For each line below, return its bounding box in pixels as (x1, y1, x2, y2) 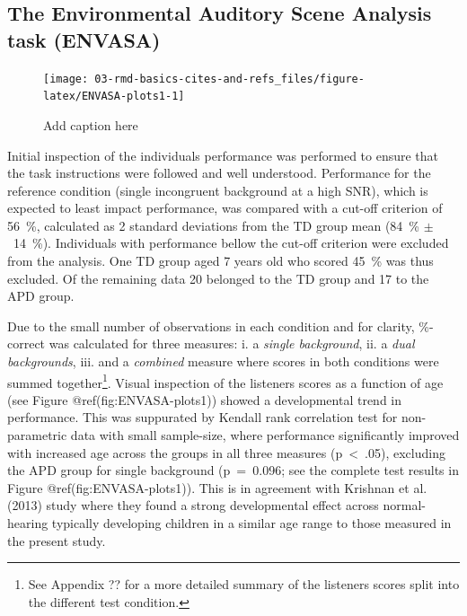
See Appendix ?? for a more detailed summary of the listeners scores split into (28, 575, 460, 594)
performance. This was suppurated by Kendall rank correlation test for (7, 408, 398, 427)
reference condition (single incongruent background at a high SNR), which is (7, 180, 428, 199)
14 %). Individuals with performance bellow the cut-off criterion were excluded (13, 233, 449, 252)
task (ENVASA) (7, 25, 161, 53)
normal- (383, 496, 426, 515)
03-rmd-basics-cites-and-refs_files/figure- (94, 72, 365, 85)
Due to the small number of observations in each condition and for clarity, (7, 316, 415, 335)
